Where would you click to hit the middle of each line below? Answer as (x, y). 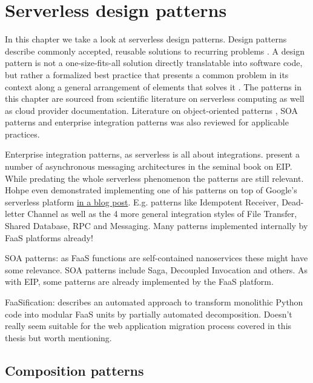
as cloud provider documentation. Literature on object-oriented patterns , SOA (152, 110)
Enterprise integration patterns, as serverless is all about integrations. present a (152, 154)
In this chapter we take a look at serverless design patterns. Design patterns (146, 39)
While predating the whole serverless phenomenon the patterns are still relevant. (154, 178)
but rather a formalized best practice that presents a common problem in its (147, 74)
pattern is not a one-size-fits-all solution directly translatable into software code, (154, 63)
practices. (22, 134)
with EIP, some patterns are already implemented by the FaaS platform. (139, 281)
